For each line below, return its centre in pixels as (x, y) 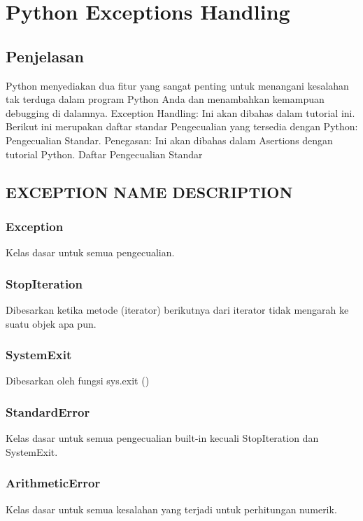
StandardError (48, 411)
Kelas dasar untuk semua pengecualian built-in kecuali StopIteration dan (162, 438)
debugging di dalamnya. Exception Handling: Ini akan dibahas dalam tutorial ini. (180, 112)
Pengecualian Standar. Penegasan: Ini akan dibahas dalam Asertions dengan (169, 140)
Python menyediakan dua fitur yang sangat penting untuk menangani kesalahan (177, 85)
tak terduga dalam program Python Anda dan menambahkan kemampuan (165, 99)
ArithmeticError (53, 483)
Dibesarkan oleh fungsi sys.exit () (78, 381)
